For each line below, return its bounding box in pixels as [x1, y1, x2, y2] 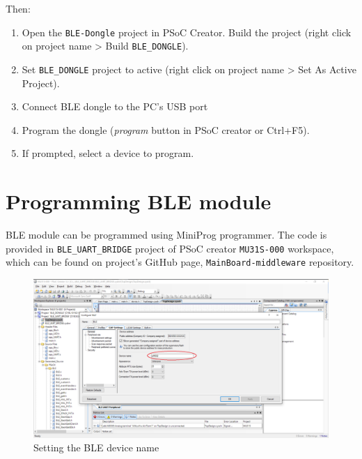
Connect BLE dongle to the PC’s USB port [22, 99, 208, 114]
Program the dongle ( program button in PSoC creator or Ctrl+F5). [22, 122, 310, 137]
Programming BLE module [6, 187, 271, 216]
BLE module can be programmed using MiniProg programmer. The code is [6, 227, 327, 242]
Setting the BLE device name [33, 440, 159, 455]
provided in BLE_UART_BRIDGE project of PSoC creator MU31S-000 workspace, [6, 241, 334, 255]
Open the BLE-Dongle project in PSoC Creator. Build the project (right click [22, 24, 352, 39]
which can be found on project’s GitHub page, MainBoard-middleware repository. [6, 255, 354, 269]
